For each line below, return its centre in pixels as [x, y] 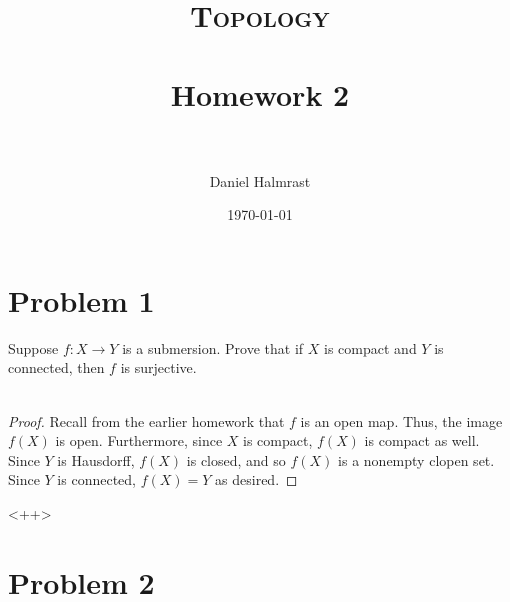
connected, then [56, 367]
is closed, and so [236, 459]
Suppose [33, 347]
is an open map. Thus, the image [401, 420]
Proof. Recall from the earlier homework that [146, 420]
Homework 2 [260, 93]
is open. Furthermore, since [139, 440]
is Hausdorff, [96, 459]
